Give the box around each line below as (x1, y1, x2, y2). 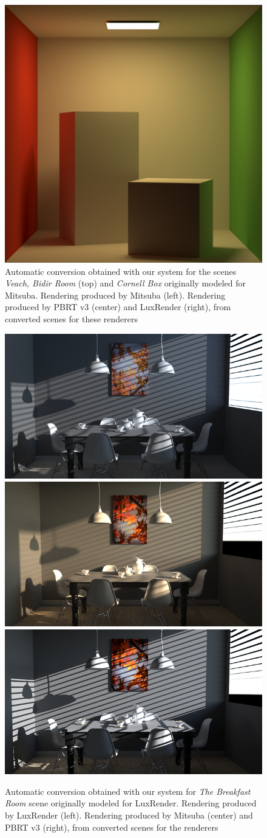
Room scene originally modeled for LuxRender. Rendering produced (5, 797, 257, 809)
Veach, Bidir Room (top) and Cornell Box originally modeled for (5, 277, 246, 289)
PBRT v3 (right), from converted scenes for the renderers (5, 820, 218, 833)
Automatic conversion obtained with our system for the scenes (5, 265, 237, 277)
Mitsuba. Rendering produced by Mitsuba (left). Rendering (5, 288, 226, 301)
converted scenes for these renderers (5, 312, 138, 325)
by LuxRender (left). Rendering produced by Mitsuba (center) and (5, 809, 253, 822)
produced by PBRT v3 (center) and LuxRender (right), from (5, 300, 231, 313)
